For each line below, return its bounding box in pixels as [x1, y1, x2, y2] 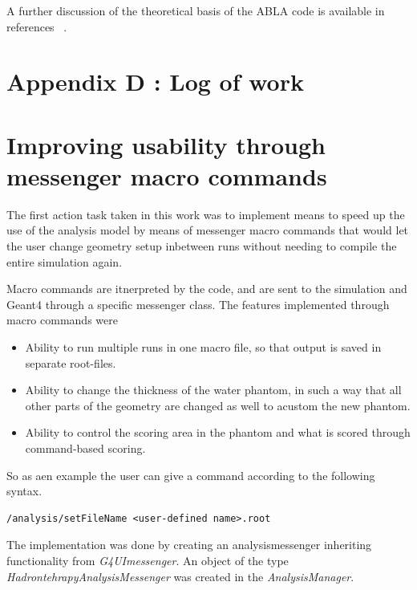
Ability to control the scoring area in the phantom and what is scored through [25, 424, 411, 441]
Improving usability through [6, 128, 326, 161]
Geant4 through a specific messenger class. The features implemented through [6, 295, 390, 312]
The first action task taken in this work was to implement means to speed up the [6, 205, 405, 222]
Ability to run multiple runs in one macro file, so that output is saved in [25, 339, 382, 356]
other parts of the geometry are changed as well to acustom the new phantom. [25, 397, 411, 413]
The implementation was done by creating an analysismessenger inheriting [6, 536, 372, 553]
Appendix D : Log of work [6, 65, 304, 98]
